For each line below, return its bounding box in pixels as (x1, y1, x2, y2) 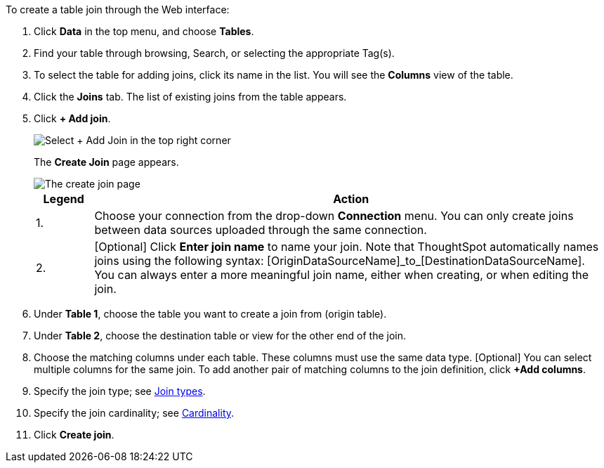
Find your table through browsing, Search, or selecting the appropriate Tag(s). (34, 47, 395, 59)
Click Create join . (34, 429, 114, 441)
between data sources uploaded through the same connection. (94, 223, 427, 237)
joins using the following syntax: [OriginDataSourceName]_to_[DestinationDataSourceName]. (94, 254, 585, 268)
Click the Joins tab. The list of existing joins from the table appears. (34, 91, 347, 103)
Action (333, 192, 369, 206)
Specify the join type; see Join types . (34, 385, 206, 397)
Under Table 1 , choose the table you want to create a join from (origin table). (34, 308, 387, 320)
